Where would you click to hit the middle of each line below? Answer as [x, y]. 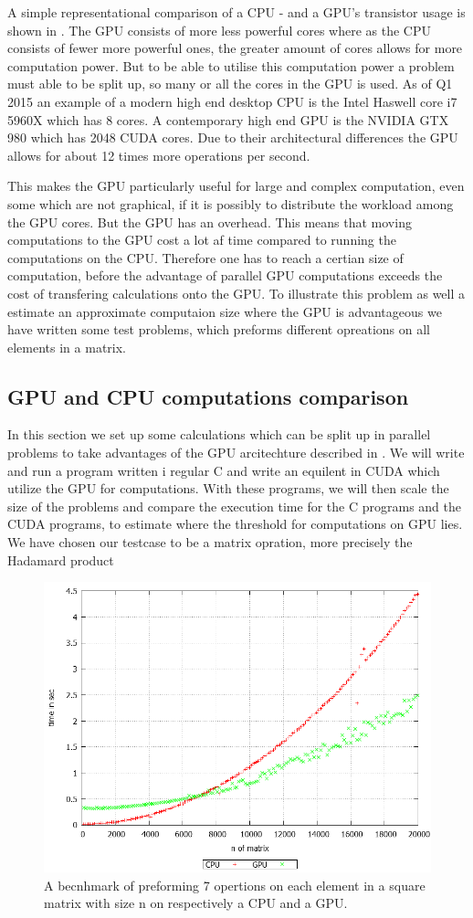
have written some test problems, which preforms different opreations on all [219, 329]
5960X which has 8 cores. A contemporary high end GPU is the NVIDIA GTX [228, 119]
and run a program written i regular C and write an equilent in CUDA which [224, 470]
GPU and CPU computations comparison [208, 396]
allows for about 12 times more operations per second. [159, 155]
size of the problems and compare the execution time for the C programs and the [234, 506]
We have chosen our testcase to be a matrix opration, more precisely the [210, 542]
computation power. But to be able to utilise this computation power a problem [231, 65]
